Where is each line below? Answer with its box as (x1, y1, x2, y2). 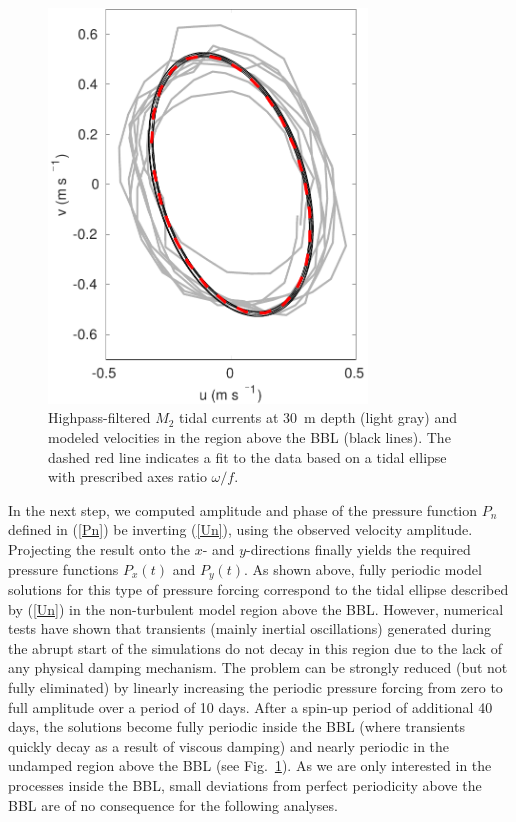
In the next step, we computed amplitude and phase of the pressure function (8, 499, 477, 520)
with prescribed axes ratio (48, 466, 207, 487)
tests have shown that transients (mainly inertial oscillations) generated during (8, 618, 491, 639)
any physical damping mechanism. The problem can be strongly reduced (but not (8, 657, 508, 678)
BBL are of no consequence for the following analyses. (8, 794, 338, 815)
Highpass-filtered (48, 407, 151, 428)
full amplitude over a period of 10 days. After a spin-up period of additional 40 (8, 696, 493, 717)
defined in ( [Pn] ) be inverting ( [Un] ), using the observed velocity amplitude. (8, 519, 473, 540)
